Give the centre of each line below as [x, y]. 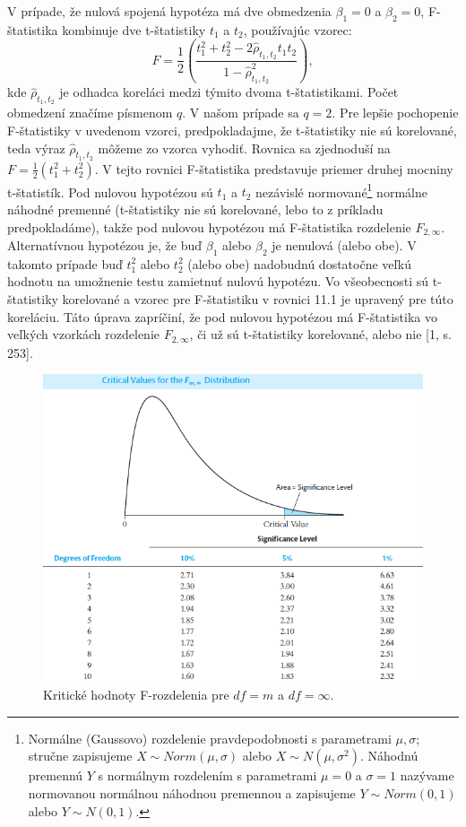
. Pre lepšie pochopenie [395, 113]
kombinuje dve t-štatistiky [134, 29]
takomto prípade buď [65, 263]
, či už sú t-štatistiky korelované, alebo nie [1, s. [320, 334]
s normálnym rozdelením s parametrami [207, 775]
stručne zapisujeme [80, 756]
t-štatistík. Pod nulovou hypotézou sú [110, 192]
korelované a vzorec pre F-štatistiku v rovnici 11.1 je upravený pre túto [258, 299]
